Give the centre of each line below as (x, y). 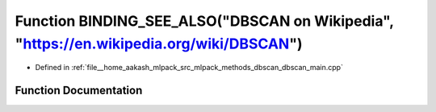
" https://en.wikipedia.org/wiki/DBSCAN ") (159, 44)
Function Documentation (79, 91)
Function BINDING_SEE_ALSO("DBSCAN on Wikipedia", (204, 21)
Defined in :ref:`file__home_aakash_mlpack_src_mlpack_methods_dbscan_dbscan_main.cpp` (189, 68)
